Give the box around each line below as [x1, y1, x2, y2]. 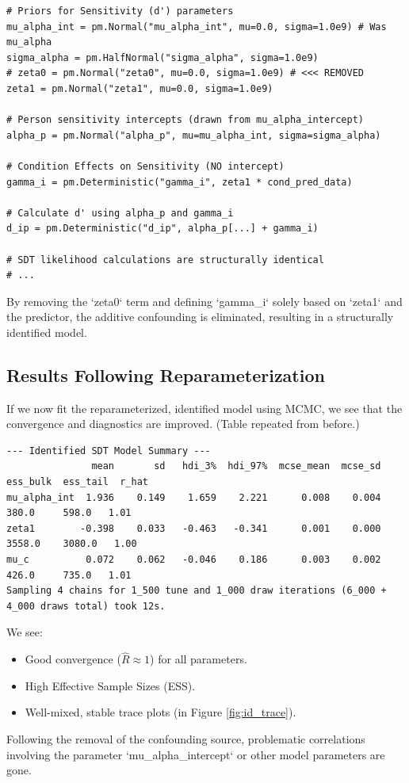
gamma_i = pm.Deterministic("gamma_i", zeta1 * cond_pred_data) [6, 176, 353, 188]
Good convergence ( [25, 651, 121, 667]
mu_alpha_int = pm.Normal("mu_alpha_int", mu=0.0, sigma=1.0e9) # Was [6, 21, 387, 32]
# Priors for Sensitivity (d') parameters [6, 6, 234, 17]
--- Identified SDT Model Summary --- [6, 445, 211, 456]
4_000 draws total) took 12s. [6, 600, 166, 612]
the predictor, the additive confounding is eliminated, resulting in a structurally [6, 308, 394, 325]
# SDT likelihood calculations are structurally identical [6, 254, 324, 265]
